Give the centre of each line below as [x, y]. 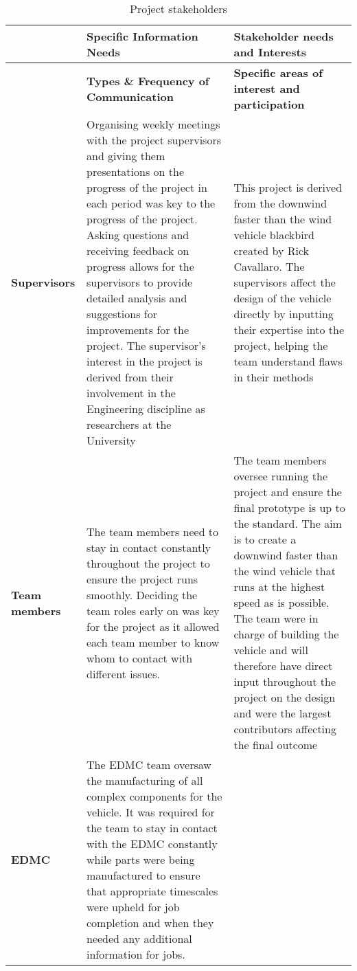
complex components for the [154, 796]
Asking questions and [138, 235]
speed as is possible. [281, 602]
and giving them [126, 156]
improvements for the [138, 330]
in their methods [274, 377]
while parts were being [141, 859]
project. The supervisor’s [146, 345]
